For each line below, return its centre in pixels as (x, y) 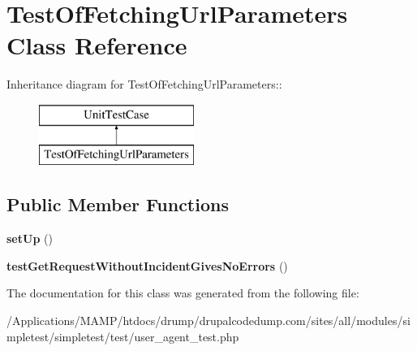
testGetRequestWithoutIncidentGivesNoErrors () (147, 265)
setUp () (30, 238)
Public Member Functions (118, 204)
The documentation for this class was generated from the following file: (183, 293)
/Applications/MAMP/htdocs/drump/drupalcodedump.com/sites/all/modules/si (208, 321)
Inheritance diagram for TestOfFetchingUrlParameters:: (144, 84)
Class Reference (97, 45)
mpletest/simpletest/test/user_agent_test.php (123, 336)
